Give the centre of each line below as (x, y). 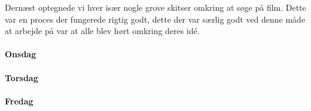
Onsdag (21, 54)
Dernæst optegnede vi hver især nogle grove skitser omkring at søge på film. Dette (155, 7)
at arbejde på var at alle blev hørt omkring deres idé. (102, 31)
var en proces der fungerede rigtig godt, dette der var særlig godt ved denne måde (155, 19)
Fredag (19, 101)
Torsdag (22, 77)
